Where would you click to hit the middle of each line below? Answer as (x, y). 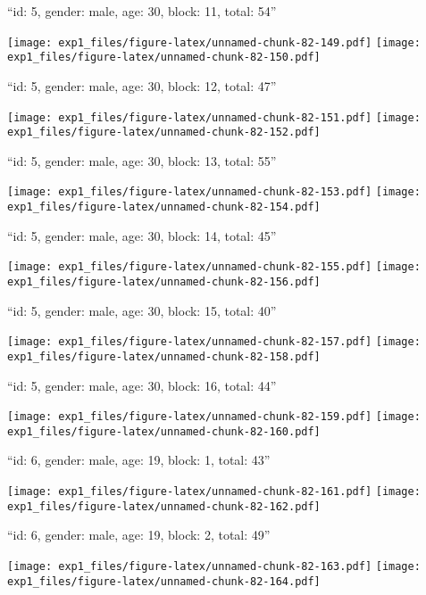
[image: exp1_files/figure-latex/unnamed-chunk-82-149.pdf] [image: (214, 42)
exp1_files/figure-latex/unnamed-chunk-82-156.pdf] (164, 281)
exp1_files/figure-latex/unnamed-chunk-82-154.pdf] (164, 207)
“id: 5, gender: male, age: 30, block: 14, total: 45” (142, 235)
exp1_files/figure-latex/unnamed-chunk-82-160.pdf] (164, 431)
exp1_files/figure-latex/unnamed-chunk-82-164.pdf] (164, 581)
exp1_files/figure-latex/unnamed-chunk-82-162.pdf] (164, 506)
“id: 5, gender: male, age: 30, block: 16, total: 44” (142, 385)
